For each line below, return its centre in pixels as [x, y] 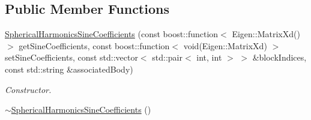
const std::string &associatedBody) [69, 69]
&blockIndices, [279, 57]
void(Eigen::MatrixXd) [225, 45]
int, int [209, 57]
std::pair [167, 57]
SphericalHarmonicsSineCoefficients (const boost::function [112, 34]
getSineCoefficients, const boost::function [94, 45]
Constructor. [28, 89]
